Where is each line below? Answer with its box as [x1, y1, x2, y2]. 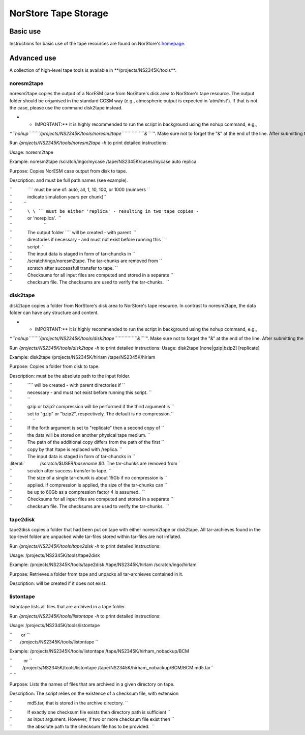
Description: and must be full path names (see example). [9, 177, 128, 183]
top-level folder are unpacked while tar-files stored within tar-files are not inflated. [9, 533, 181, 540]
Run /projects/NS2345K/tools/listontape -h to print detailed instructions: [9, 613, 161, 619]
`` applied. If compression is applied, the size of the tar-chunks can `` [9, 482, 168, 488]
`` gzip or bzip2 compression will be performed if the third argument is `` [9, 404, 174, 410]
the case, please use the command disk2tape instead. [9, 104, 123, 110]
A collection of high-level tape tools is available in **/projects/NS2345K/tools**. [9, 67, 176, 73]
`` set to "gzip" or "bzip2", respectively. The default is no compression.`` [9, 410, 174, 417]
